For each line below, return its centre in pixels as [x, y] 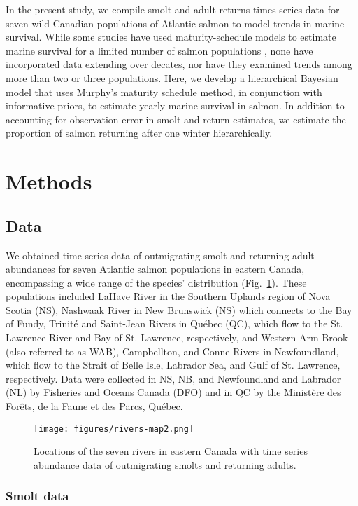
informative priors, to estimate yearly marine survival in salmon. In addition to [175, 105]
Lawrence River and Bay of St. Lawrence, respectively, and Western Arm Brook [177, 337]
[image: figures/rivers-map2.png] [114, 429]
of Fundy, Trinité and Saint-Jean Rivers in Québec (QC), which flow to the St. [174, 323]
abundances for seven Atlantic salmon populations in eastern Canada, [155, 269]
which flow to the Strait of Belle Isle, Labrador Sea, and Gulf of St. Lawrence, [173, 365]
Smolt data [37, 496]
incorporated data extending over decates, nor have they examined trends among [179, 64]
